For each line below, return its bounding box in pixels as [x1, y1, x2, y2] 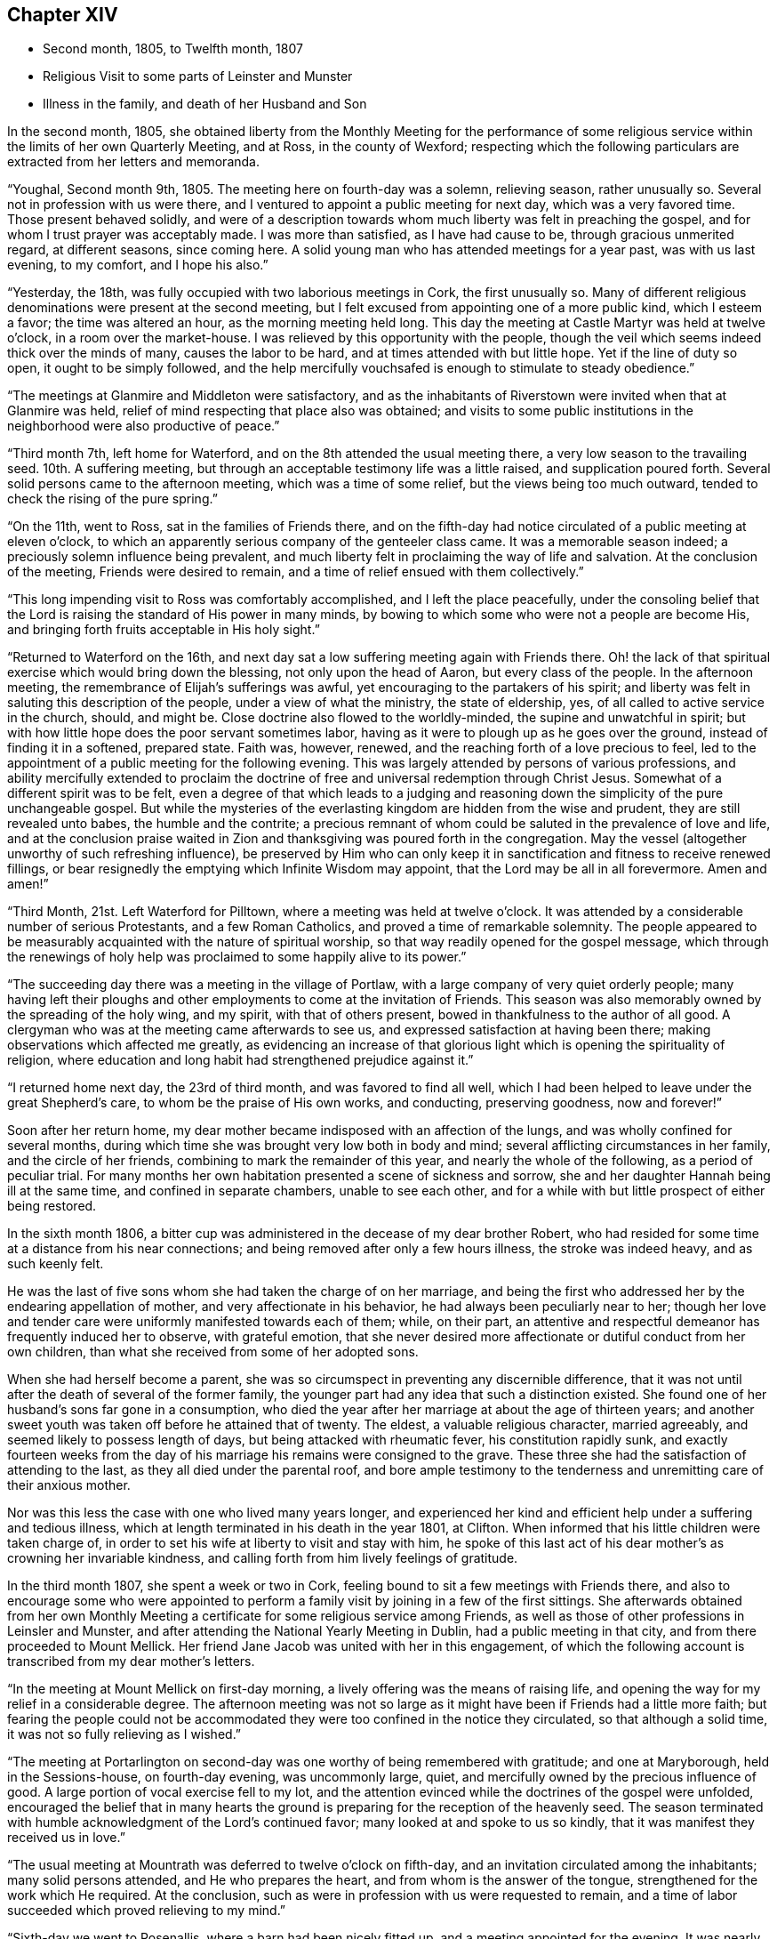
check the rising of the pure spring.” [7, 491, 218, 507]
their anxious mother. [7, 1477, 131, 1493]
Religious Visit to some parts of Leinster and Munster [43, 68, 353, 84]
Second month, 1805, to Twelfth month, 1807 [43, 41, 303, 57]
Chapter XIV [7, 4, 118, 26]
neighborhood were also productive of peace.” [7, 418, 280, 434]
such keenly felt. [7, 1256, 104, 1272]
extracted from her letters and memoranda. [7, 154, 260, 170]
